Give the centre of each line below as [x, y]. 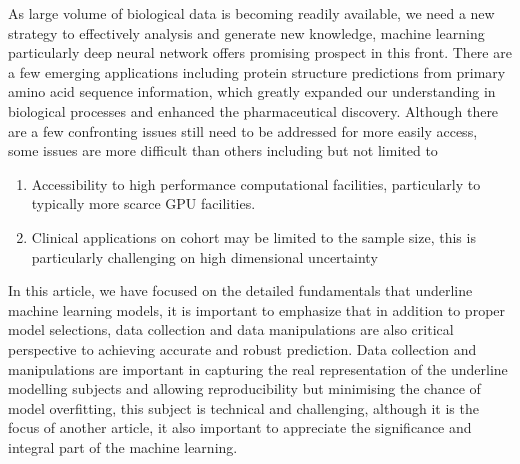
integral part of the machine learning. [123, 446]
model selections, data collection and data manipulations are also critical [231, 329]
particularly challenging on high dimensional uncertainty [204, 256]
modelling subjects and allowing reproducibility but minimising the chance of [244, 388]
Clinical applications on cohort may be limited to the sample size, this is [253, 236]
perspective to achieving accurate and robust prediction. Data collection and [242, 348]
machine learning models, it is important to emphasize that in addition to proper [257, 309]
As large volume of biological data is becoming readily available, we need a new [251, 13]
